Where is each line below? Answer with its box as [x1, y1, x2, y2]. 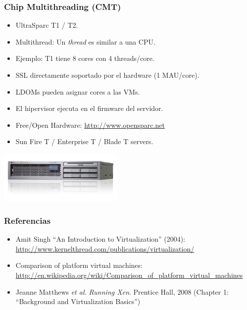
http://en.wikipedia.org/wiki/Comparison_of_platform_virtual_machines [15, 270, 243, 280]
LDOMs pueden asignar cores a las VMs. [15, 86, 140, 97]
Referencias [4, 214, 51, 226]
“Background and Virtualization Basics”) [15, 296, 141, 307]
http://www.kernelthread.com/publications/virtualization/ [15, 243, 195, 254]
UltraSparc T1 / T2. [15, 20, 78, 30]
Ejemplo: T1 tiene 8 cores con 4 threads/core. [15, 53, 154, 63]
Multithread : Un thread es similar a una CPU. [15, 36, 155, 47]
